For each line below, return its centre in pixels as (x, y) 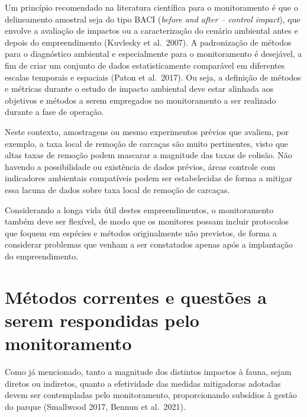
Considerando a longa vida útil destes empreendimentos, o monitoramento (139, 209)
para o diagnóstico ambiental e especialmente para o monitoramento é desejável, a (153, 54)
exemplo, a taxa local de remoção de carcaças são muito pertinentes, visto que (147, 143)
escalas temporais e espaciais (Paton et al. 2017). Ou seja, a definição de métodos (153, 77)
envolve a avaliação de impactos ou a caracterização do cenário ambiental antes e (151, 31)
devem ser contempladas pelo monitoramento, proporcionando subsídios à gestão (151, 395)
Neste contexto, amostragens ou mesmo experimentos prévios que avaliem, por (147, 131)
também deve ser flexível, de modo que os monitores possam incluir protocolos (147, 221)
